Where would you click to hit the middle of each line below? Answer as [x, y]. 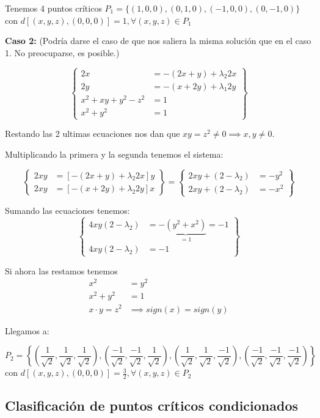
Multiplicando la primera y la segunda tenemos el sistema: [114, 154]
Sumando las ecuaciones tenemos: [67, 211]
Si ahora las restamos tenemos [61, 270]
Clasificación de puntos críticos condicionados [152, 405]
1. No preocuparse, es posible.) [62, 52]
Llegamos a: [27, 330]
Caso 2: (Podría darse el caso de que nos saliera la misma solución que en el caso [158, 41]
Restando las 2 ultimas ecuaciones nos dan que [93, 134]
